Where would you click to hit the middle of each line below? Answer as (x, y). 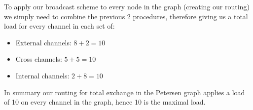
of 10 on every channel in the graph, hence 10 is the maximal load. (105, 102)
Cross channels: (39, 59)
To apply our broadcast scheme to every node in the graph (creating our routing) (127, 6)
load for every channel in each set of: (59, 26)
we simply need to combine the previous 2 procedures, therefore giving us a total (126, 16)
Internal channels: (42, 75)
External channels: (43, 42)
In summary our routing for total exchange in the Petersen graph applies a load (125, 92)
